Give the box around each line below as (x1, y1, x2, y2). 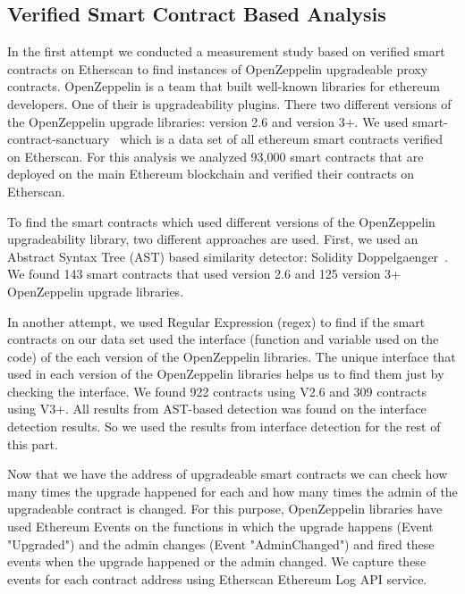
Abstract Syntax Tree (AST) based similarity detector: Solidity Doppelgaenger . (7, 247, 448, 265)
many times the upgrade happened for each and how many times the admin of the (7, 481, 458, 500)
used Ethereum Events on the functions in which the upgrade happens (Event (7, 517, 434, 536)
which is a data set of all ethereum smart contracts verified (120, 130, 444, 148)
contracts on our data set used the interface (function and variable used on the (7, 330, 439, 348)
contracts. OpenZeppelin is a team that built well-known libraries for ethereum (7, 77, 440, 96)
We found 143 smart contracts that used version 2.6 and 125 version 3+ (7, 264, 401, 283)
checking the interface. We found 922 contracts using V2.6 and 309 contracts (7, 381, 427, 400)
